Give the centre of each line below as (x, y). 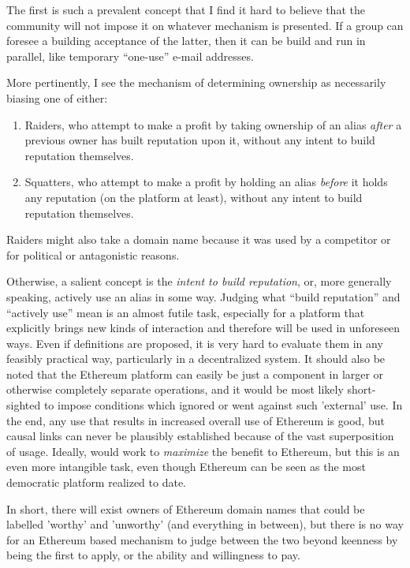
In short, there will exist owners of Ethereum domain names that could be (186, 508)
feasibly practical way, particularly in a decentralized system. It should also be (196, 359)
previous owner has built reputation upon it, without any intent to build (200, 140)
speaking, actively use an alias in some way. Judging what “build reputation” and (203, 296)
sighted (24, 405)
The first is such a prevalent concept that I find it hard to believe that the (186, 9)
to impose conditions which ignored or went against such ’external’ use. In (223, 405)
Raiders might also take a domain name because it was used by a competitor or (199, 239)
